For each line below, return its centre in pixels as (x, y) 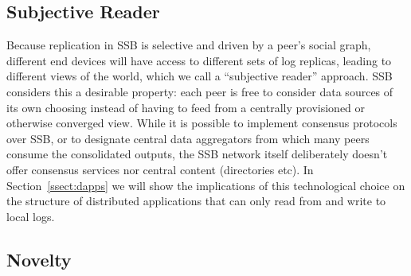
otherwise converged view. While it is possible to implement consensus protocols (202, 123)
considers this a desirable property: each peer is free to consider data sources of (200, 91)
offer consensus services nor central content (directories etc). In (160, 169)
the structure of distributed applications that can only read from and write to (196, 201)
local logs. (31, 216)
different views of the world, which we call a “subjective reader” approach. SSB (200, 76)
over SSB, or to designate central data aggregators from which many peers (188, 138)
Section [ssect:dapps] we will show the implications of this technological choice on (206, 185)
